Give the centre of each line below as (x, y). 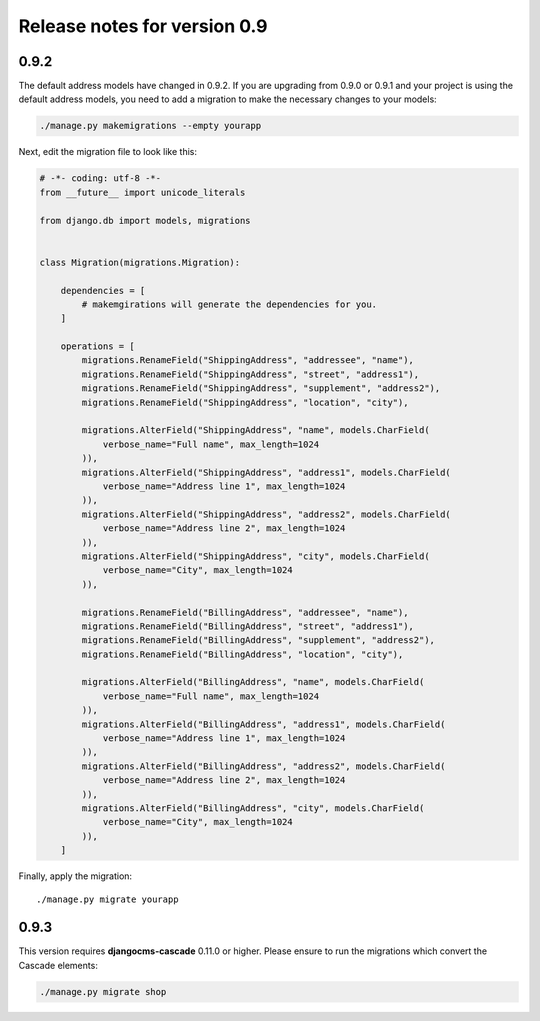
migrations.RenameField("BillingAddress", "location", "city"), (242, 654)
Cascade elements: (58, 965)
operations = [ (97, 346)
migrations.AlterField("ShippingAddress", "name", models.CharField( (255, 430)
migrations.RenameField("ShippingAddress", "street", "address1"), (250, 374)
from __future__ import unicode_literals (142, 192)
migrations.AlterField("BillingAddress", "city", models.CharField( (253, 808)
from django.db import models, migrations (145, 220)
